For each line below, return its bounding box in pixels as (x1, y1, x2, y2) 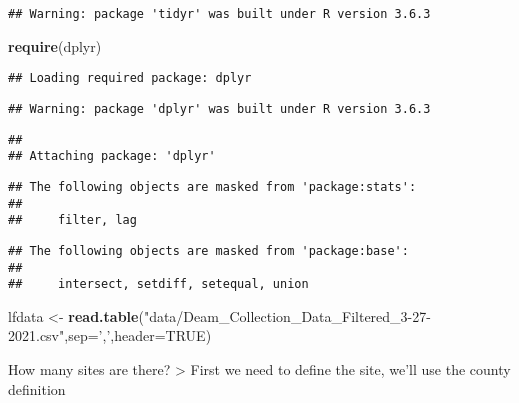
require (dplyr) (8, 35, 102, 56)
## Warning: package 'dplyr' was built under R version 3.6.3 (8, 101, 431, 116)
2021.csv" (8, 325, 65, 346)
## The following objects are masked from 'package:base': (8, 243, 409, 258)
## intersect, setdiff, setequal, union (8, 277, 309, 292)
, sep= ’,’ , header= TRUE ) (64, 325, 212, 346)
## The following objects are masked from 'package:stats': (8, 179, 417, 194)
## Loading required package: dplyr (8, 71, 252, 86)
